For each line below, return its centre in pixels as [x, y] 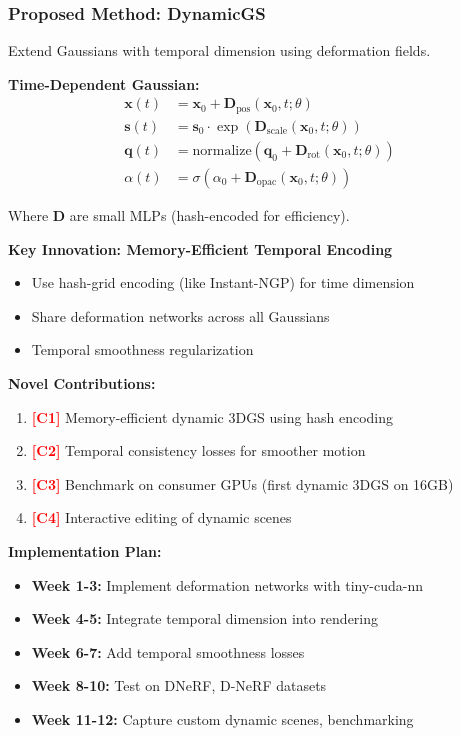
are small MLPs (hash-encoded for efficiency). [209, 214]
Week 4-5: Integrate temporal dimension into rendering [205, 618]
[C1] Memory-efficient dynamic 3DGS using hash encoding [212, 416]
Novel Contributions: [82, 382]
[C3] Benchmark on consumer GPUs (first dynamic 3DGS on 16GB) [242, 483]
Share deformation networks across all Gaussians [180, 315]
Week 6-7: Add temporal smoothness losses [168, 651]
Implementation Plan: [85, 550]
